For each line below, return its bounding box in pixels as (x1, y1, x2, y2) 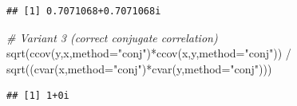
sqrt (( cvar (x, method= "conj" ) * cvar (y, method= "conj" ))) (6, 60, 272, 77)
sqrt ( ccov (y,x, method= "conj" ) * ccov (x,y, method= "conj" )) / (6, 45, 291, 61)
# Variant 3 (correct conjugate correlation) (6, 29, 218, 45)
